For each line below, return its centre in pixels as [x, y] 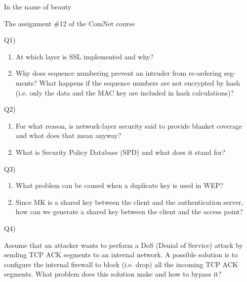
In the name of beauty [38, 6]
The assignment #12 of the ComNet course [70, 23]
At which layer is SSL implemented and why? [84, 56]
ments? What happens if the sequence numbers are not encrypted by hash [128, 82]
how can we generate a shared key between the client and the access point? [129, 211]
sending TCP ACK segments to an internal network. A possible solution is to [121, 255]
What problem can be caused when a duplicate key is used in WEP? [120, 185]
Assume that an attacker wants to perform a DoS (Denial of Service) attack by [123, 245]
